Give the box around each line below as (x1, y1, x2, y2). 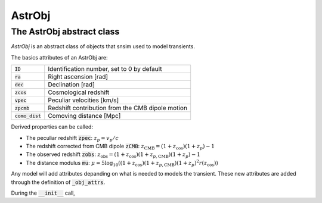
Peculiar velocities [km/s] (48, 96, 119, 104)
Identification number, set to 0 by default (48, 65, 162, 73)
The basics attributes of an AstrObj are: (11, 54, 108, 61)
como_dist (14, 113, 42, 119)
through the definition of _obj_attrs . (11, 179, 106, 186)
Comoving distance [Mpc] (48, 112, 121, 120)
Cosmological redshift (48, 88, 110, 96)
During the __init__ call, (11, 189, 76, 196)
